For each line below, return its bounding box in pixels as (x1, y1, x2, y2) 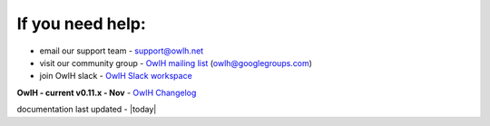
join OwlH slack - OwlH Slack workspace (39, 71, 192, 82)
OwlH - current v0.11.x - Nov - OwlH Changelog (16, 87, 197, 98)
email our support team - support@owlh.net (39, 45, 204, 56)
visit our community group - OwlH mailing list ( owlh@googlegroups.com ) (39, 57, 313, 68)
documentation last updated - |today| (16, 104, 157, 115)
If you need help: (16, 14, 146, 34)
